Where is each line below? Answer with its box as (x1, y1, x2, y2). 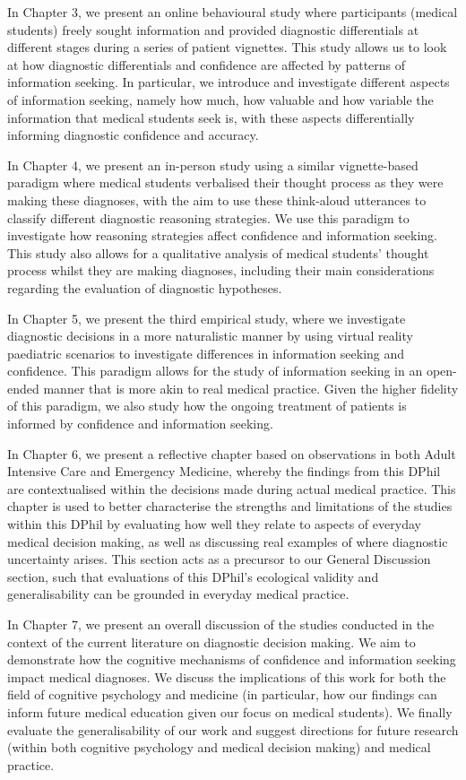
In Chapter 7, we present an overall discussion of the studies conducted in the (7, 615, 435, 633)
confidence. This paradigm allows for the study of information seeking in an (7, 361, 423, 380)
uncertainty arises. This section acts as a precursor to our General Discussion (7, 550, 431, 568)
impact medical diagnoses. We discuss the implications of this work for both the (7, 667, 446, 686)
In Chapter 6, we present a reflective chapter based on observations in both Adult (7, 444, 456, 463)
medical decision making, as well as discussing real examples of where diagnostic (7, 532, 448, 550)
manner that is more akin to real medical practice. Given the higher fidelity (43, 378, 459, 397)
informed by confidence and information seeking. (7, 414, 273, 433)
